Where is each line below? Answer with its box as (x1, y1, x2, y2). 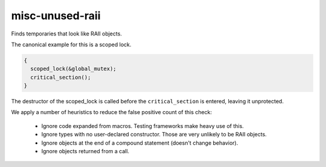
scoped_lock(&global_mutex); (30, 65, 117, 72)
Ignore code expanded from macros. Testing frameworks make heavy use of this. (41, 122, 244, 129)
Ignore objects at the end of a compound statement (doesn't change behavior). (41, 139, 238, 147)
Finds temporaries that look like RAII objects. (11, 30, 122, 37)
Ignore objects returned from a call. (41, 148, 130, 155)
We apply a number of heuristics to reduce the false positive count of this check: (11, 109, 213, 116)
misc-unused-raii (11, 9, 101, 22)
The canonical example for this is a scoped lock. (11, 41, 132, 48)
